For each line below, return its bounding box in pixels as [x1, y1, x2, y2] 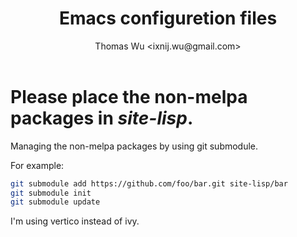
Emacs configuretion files [58, 7, 278, 30]
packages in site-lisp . [10, 107, 194, 129]
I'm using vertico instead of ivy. [10, 215, 140, 227]
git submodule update [10, 197, 101, 207]
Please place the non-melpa [10, 85, 248, 108]
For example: [10, 159, 65, 171]
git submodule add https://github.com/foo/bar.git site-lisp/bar [10, 178, 288, 189]
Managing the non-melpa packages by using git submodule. [10, 140, 259, 152]
